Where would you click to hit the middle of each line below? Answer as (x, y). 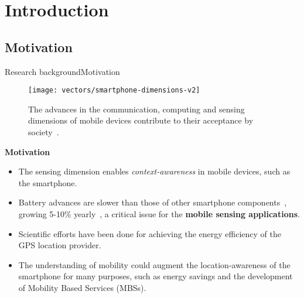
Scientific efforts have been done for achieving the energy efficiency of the (150, 233)
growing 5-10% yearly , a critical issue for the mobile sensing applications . (159, 213)
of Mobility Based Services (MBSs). (82, 287)
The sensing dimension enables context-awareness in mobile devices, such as (154, 171)
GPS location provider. (60, 245)
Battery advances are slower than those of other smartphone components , (153, 202)
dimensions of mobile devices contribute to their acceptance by (141, 120)
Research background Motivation (62, 71)
